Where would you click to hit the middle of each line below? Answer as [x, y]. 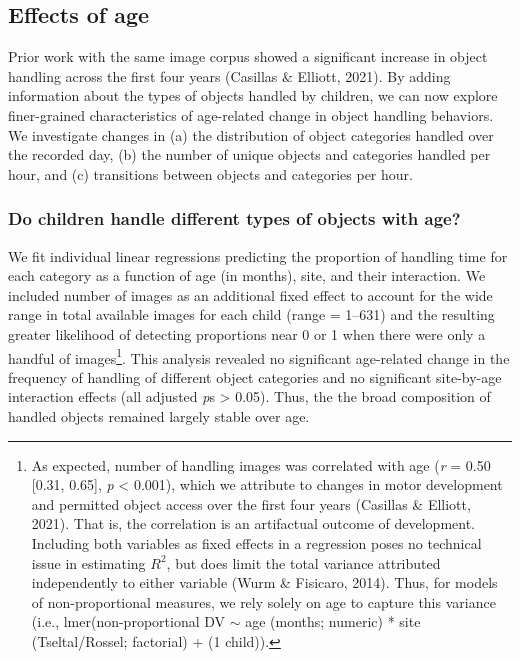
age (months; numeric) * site [333, 621]
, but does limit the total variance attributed [303, 562]
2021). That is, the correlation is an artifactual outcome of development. [253, 523]
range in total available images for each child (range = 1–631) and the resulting [251, 314]
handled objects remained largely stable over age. [159, 415]
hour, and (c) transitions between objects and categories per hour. [210, 173]
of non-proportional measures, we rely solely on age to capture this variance [263, 601]
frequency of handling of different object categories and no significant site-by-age [255, 376]
